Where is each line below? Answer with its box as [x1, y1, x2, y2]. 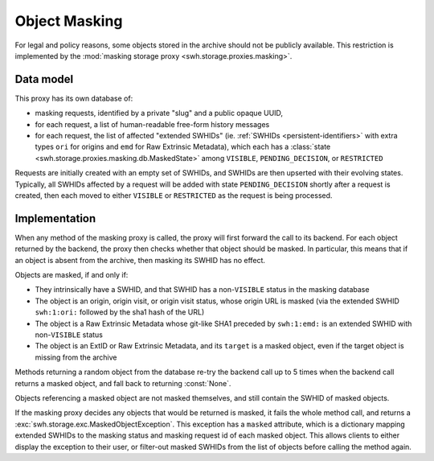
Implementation [14, 212, 96, 225]
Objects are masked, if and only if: [14, 270, 129, 280]
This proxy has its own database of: [14, 93, 133, 103]
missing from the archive [35, 352, 117, 362]
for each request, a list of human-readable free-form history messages [35, 119, 270, 129]
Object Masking [14, 12, 123, 30]
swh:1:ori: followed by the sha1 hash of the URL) [35, 307, 205, 317]
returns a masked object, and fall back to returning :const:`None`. [14, 378, 231, 388]
